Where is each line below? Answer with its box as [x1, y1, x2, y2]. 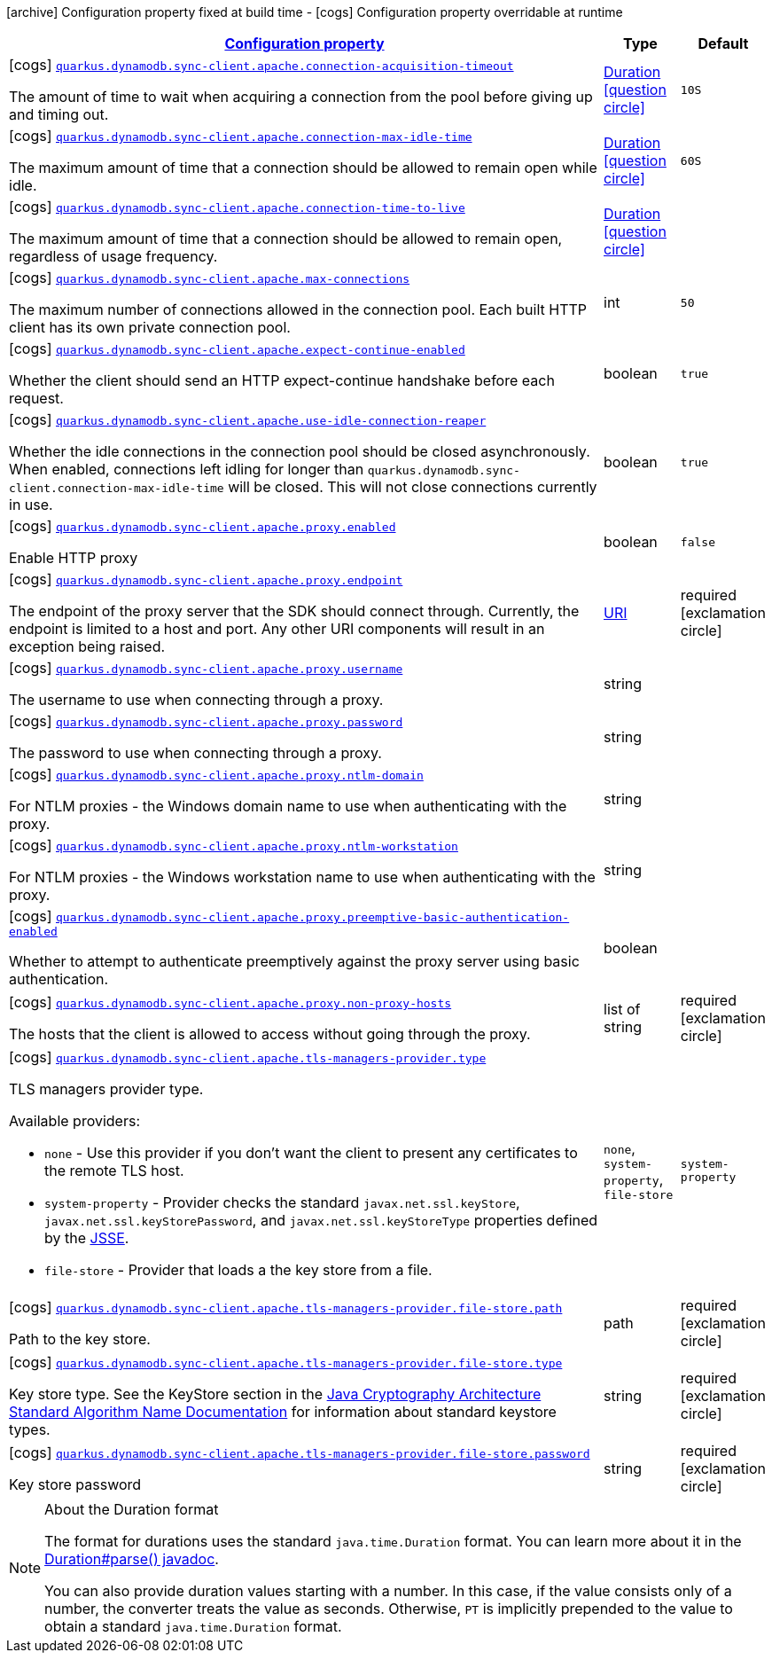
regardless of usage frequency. [9, 247, 218, 265]
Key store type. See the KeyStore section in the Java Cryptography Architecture [9, 1385, 542, 1403]
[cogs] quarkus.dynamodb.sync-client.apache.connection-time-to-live [9, 198, 465, 215]
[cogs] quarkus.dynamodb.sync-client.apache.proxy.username [9, 659, 403, 677]
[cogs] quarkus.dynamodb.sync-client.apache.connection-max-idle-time [9, 127, 472, 145]
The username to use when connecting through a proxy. [9, 691, 384, 709]
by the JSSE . [44, 1229, 129, 1247]
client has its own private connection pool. [9, 318, 291, 336]
